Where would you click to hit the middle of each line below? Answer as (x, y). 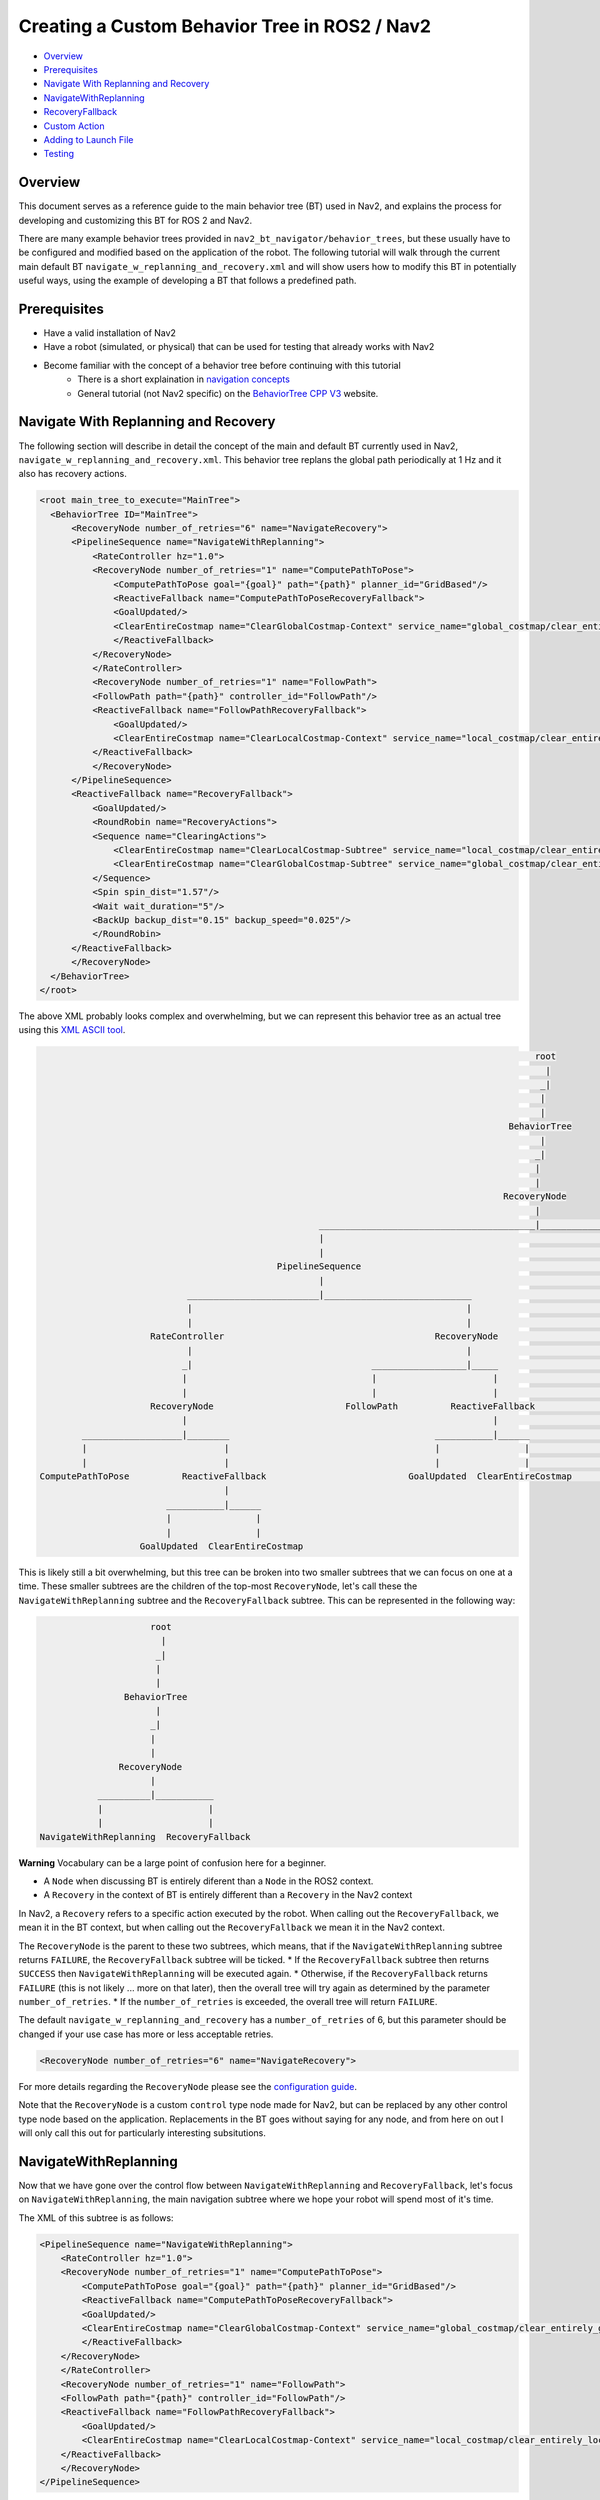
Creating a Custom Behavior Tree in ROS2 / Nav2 (225, 26)
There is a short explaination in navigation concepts (183, 379)
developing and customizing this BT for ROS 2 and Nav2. (135, 220)
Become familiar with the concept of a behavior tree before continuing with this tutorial (222, 365)
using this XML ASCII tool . (72, 1030)
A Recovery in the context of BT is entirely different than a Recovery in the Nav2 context (228, 1895)
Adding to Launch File (88, 139)
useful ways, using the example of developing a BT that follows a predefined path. (187, 281)
